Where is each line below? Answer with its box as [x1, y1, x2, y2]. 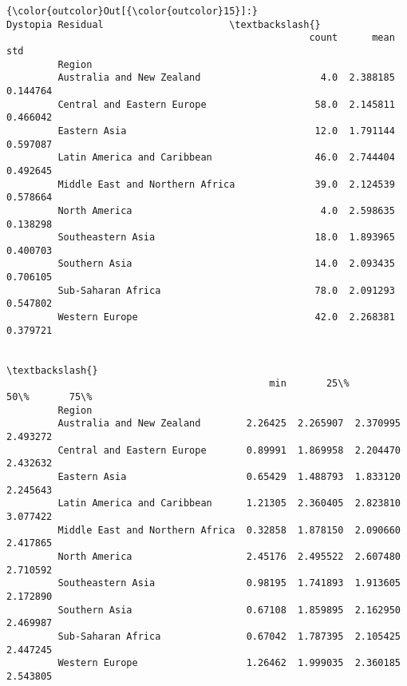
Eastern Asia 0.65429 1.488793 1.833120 [57, 470, 401, 482]
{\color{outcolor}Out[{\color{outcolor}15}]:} [6, 6, 258, 17]
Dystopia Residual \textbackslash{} [6, 18, 321, 30]
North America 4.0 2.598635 [57, 204, 395, 216]
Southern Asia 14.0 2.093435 [57, 258, 395, 270]
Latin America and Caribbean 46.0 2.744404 [57, 152, 395, 164]
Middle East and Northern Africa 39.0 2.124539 [57, 178, 395, 190]
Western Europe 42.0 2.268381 [57, 311, 395, 323]
